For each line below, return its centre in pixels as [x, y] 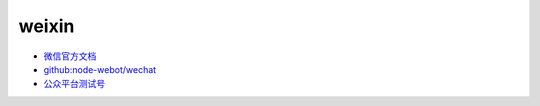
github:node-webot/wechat [100, 69]
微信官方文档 [70, 56]
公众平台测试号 [74, 84]
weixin [46, 26]
